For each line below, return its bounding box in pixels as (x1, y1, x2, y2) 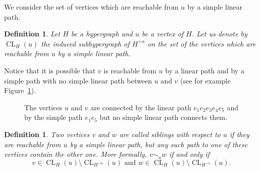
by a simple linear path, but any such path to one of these (70, 139, 248, 149)
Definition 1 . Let (4, 28, 60, 39)
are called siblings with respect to (119, 129, 221, 139)
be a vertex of (142, 28, 184, 39)
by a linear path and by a (165, 65, 244, 75)
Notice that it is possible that (4, 65, 96, 75)
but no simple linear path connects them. (99, 112, 228, 122)
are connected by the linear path (90, 102, 191, 112)
